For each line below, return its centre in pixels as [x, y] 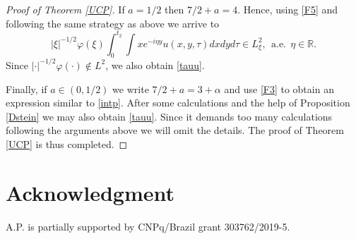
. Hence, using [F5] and [288, 9]
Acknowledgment [90, 192]
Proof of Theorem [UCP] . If [65, 9]
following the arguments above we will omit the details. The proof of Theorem [175, 130]
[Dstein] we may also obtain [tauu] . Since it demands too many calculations [169, 116]
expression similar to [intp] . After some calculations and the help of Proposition [178, 103]
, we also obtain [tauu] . [155, 65]
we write [131, 88]
